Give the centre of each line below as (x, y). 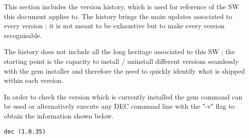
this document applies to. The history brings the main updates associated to (118, 16)
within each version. (34, 80)
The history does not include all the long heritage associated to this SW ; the (120, 51)
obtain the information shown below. (59, 115)
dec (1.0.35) (25, 131)
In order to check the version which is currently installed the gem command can (123, 96)
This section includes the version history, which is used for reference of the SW (122, 6)
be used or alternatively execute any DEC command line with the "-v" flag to (119, 106)
